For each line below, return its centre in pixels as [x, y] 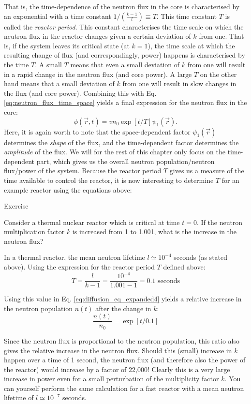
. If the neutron [220, 222]
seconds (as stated [201, 257]
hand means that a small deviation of [59, 83]
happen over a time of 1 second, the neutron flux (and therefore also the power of [125, 360]
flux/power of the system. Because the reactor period [83, 171]
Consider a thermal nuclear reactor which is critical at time [92, 222]
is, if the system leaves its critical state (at [67, 45]
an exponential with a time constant [58, 16]
